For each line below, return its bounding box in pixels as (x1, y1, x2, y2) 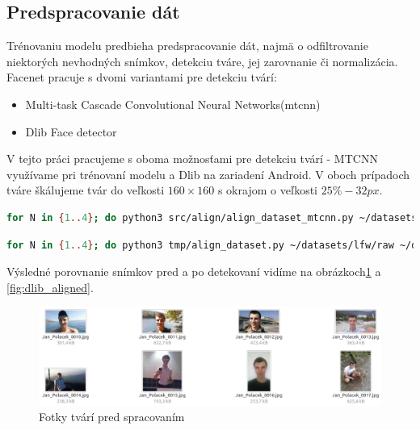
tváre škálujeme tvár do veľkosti (6, 182, 165, 198)
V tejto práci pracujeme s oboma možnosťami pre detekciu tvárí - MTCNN (6, 150, 378, 167)
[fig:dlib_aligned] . (6, 278, 94, 295)
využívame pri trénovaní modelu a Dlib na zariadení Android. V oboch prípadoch (6, 165, 410, 182)
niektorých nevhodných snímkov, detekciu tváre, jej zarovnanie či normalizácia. (6, 52, 398, 69)
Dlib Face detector (25, 123, 117, 140)
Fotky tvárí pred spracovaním (39, 408, 185, 425)
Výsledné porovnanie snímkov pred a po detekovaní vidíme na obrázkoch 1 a (6, 263, 381, 280)
